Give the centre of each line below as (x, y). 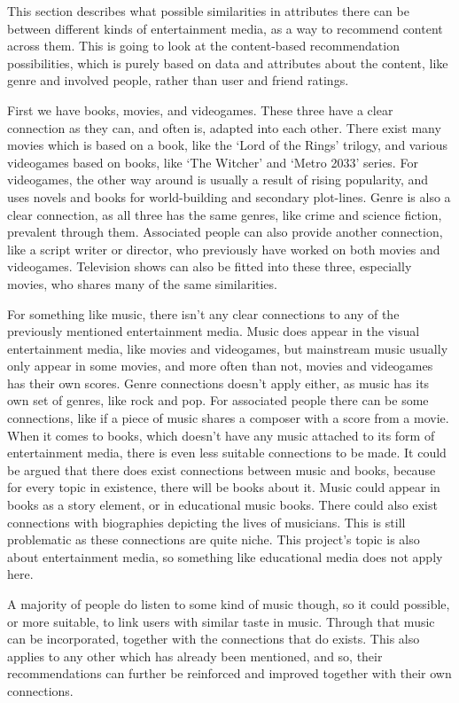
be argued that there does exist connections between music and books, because (222, 469)
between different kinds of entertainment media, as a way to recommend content (225, 28)
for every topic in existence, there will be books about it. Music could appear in (224, 487)
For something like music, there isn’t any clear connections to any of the (203, 313)
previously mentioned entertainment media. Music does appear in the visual (214, 331)
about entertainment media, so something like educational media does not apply (225, 556)
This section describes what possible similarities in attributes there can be (208, 11)
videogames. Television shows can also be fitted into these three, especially (210, 266)
